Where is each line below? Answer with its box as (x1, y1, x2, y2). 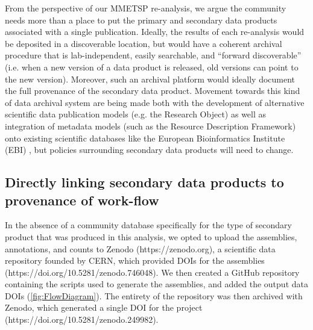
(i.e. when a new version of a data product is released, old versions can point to (5, 60, 299, 73)
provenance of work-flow (5, 190, 159, 209)
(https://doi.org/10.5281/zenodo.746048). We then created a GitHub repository (5, 266, 300, 278)
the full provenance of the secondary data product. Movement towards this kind (5, 84, 300, 97)
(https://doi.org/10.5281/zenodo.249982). (5, 313, 159, 326)
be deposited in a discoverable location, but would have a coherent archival (5, 37, 282, 49)
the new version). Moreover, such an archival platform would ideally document (5, 72, 296, 85)
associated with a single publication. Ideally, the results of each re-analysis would (5, 25, 305, 38)
